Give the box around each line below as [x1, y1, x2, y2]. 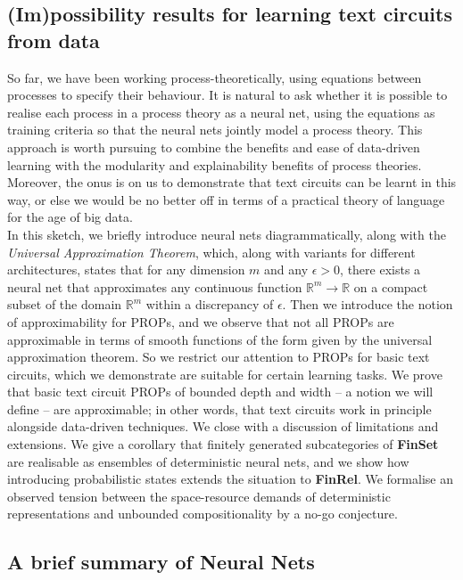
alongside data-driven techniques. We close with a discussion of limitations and [7, 417, 439, 436]
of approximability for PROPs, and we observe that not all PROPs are [7, 312, 394, 331]
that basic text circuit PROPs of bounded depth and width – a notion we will [7, 382, 434, 401]
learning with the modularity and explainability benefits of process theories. [7, 155, 422, 174]
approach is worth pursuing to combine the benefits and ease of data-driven [7, 137, 420, 156]
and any [264, 260, 309, 279]
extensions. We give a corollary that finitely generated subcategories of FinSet [7, 435, 439, 453]
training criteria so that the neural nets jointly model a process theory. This [7, 120, 423, 139]
